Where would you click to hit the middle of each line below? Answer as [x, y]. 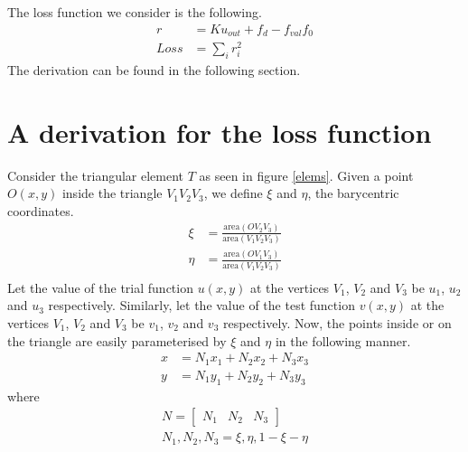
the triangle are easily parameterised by [117, 340]
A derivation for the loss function [220, 132]
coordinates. [41, 210]
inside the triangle [112, 193]
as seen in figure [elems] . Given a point [306, 175]
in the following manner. [343, 340]
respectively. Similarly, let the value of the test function [201, 305]
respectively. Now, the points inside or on [337, 323]
